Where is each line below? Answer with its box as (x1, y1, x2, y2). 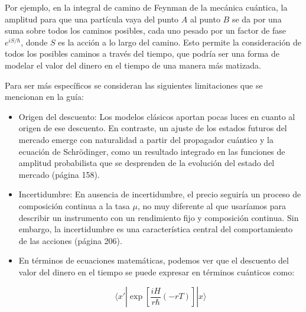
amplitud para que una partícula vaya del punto (5, 12, 179, 25)
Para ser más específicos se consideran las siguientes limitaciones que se (5, 79, 263, 91)
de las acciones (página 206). (18, 234, 122, 246)
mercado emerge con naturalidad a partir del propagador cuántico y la (18, 133, 274, 145)
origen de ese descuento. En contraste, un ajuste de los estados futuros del (18, 122, 287, 134)
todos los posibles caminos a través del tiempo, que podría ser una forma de (5, 47, 280, 60)
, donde (21, 35, 48, 48)
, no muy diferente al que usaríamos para (137, 199, 286, 212)
